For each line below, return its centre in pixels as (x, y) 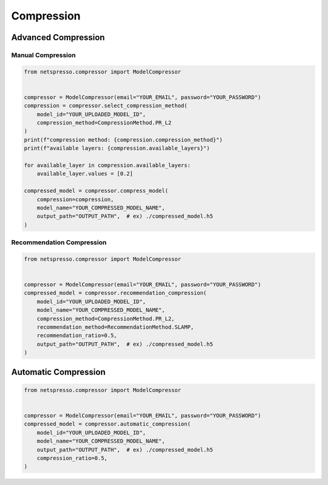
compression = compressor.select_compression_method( (106, 106)
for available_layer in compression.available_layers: (107, 165)
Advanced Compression (58, 37)
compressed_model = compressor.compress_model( (96, 191)
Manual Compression (43, 55)
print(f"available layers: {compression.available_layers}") (117, 148)
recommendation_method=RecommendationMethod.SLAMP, (115, 327)
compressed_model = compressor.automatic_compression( (107, 424)
